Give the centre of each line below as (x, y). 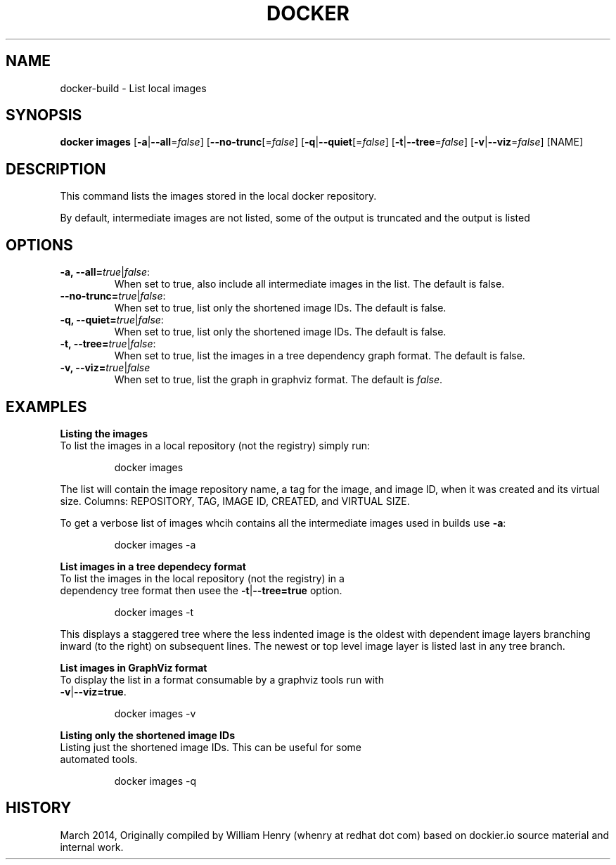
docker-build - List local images (133, 88)
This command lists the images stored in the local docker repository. (218, 196)
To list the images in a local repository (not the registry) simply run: (215, 445)
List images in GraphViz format (134, 667)
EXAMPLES (46, 406)
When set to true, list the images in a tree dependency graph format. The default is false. (320, 356)
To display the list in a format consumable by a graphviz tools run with (222, 679)
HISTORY (39, 808)
